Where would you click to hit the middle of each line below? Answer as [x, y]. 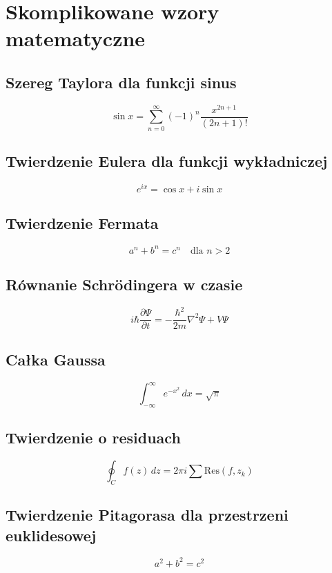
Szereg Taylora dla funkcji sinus [121, 82]
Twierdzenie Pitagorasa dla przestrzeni [147, 515]
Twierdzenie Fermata [82, 223]
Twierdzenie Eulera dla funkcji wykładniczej [167, 161]
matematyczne [76, 38]
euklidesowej [51, 535]
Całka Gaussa [56, 359]
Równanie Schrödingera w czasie [124, 284]
